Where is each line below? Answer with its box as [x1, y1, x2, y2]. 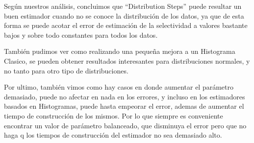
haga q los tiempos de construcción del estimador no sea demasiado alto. [4, 130, 222, 140]
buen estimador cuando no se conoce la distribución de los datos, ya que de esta [4, 10, 244, 21]
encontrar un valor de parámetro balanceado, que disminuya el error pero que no [4, 120, 247, 130]
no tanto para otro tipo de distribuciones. [4, 65, 128, 75]
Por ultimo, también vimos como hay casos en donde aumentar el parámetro [4, 82, 233, 92]
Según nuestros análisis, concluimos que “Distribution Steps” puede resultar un [4, 1, 242, 11]
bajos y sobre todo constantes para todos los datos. [4, 29, 158, 40]
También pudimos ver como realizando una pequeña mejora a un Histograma [4, 46, 235, 56]
